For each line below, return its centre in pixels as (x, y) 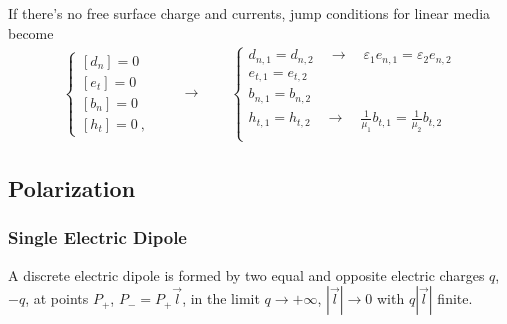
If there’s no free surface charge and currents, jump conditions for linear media (249, 13)
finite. (455, 298)
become (31, 32)
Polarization (72, 187)
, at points (57, 298)
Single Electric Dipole (97, 237)
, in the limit (221, 298)
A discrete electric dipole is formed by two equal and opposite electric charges (246, 274)
